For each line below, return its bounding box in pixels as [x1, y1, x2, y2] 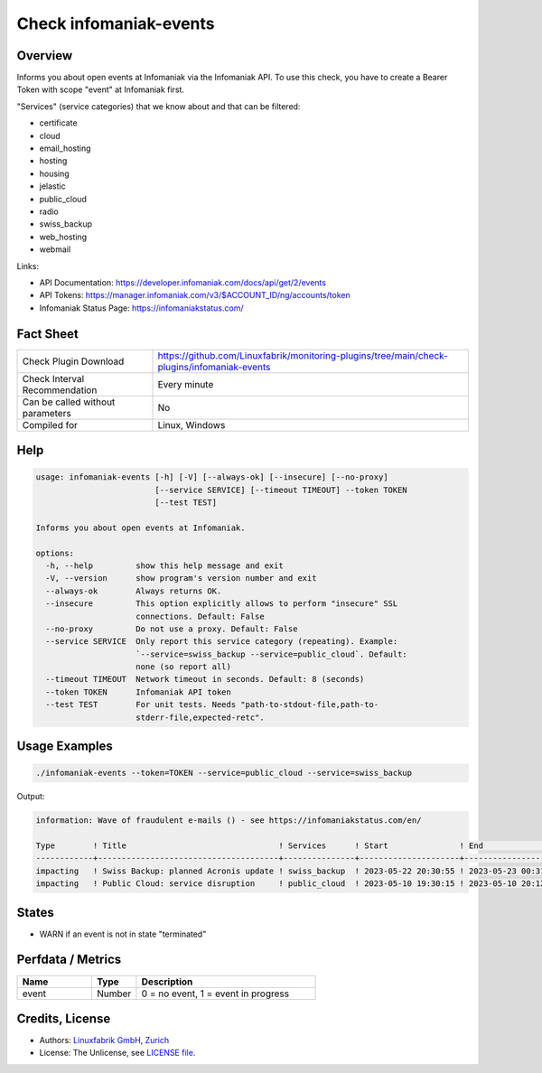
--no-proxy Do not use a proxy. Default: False [45, 623, 298, 634]
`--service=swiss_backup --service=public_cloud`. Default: [135, 648, 408, 659]
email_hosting [39, 143, 91, 154]
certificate [39, 117, 78, 128]
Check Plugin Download [22, 355, 125, 368]
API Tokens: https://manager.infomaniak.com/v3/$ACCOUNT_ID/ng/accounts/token [39, 290, 351, 301]
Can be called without [22, 396, 116, 408]
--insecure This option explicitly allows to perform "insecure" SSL [45, 599, 398, 609]
